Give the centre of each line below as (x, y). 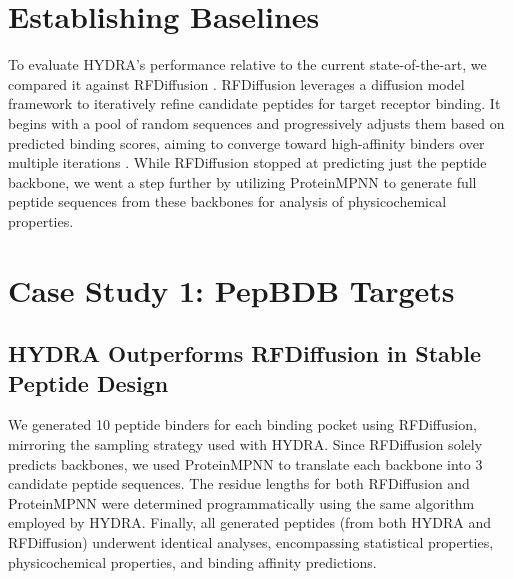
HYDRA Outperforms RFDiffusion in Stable (244, 353)
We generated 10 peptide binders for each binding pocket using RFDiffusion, (242, 424)
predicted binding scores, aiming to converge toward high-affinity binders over (246, 142)
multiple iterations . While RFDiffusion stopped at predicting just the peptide (247, 162)
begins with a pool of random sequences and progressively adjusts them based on (256, 122)
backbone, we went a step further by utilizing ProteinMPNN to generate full (242, 181)
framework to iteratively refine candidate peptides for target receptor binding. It (254, 103)
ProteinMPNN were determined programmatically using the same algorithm (241, 502)
